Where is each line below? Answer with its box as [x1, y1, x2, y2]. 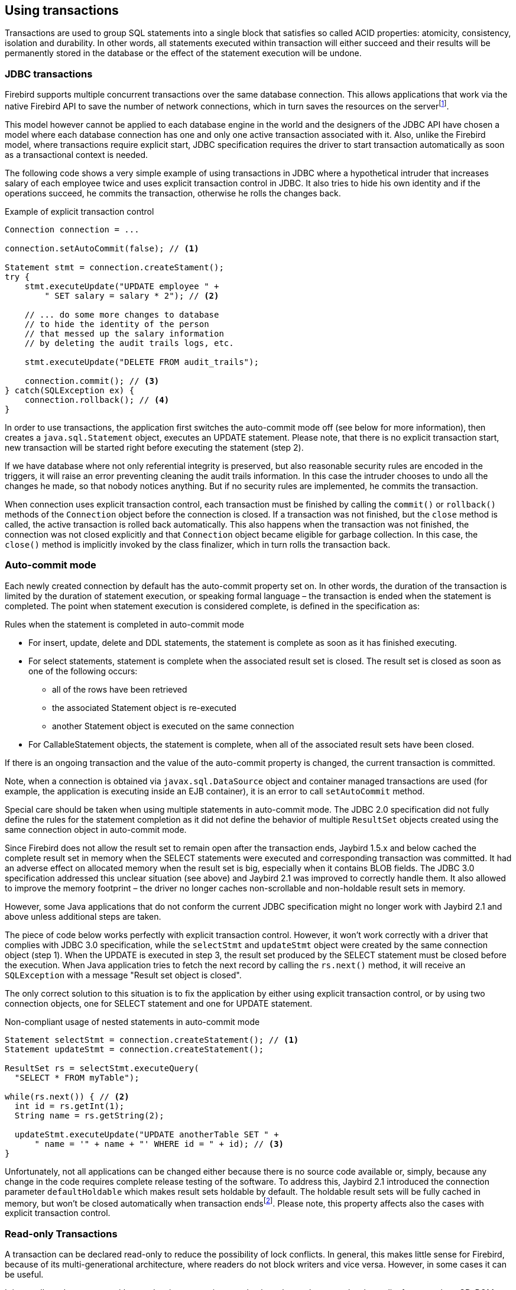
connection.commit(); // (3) [24, 376, 160, 386]
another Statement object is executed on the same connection [52, 720, 294, 731]
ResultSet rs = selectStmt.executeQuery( [5, 1063, 199, 1073]
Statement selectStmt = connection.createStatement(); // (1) [5, 1034, 299, 1045]
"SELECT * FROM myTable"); [14, 1072, 139, 1082]
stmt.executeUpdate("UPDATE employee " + [24, 281, 219, 291]
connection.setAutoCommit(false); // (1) [5, 243, 199, 253]
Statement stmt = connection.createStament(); [5, 262, 224, 272]
